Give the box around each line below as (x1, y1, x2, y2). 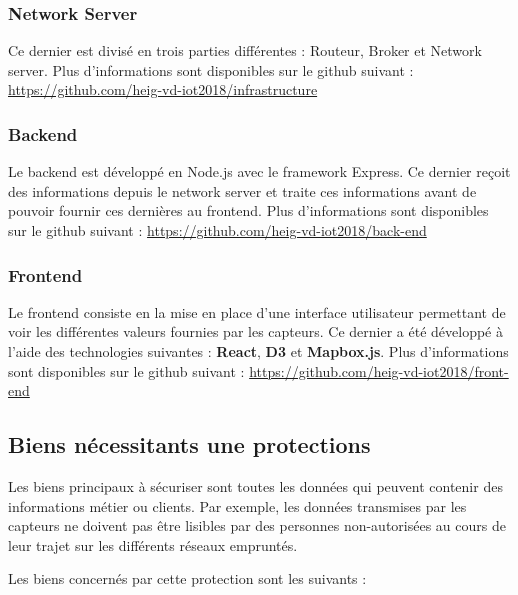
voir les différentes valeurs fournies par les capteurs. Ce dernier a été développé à (8, 321, 503, 342)
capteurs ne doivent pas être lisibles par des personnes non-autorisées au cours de (8, 515, 506, 536)
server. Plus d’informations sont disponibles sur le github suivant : (8, 59, 414, 80)
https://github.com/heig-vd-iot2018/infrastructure (8, 79, 318, 100)
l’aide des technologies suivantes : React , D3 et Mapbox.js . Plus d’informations (8, 341, 509, 361)
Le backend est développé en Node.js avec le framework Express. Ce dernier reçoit (8, 161, 511, 182)
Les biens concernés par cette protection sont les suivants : (8, 568, 367, 589)
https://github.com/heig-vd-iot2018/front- (249, 360, 509, 381)
